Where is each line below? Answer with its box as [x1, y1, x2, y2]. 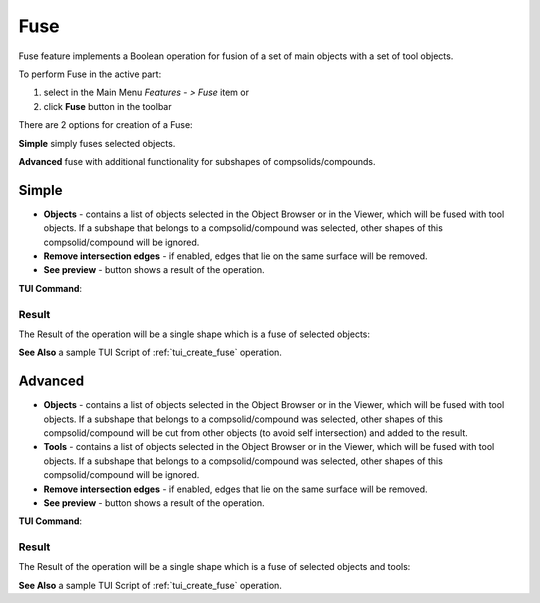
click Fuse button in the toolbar [43, 100, 172, 112]
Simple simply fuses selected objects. [18, 137, 176, 149]
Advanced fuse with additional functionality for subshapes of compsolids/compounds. [18, 155, 376, 167]
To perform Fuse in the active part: [18, 68, 162, 80]
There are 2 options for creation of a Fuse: [18, 119, 194, 131]
